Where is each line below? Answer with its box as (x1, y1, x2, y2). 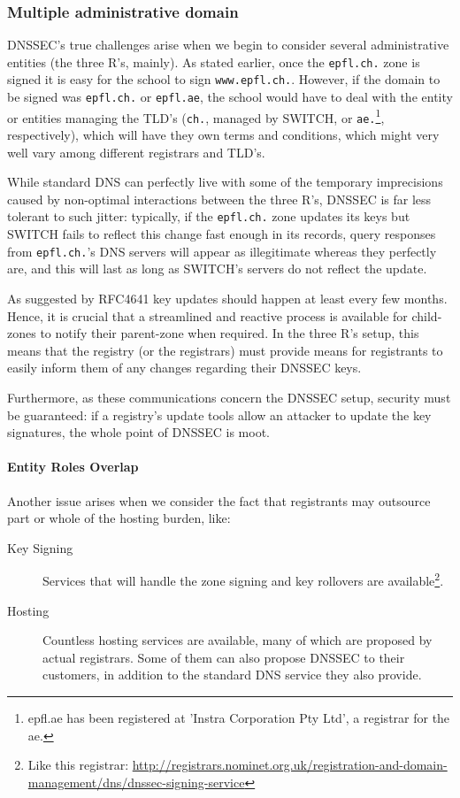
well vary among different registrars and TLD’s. (7, 142, 265, 161)
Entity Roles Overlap (7, 457, 139, 476)
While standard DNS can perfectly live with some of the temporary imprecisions (7, 173, 443, 191)
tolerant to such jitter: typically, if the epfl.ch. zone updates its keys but (7, 207, 410, 226)
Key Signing (7, 538, 73, 556)
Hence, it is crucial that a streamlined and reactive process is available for (7, 306, 408, 325)
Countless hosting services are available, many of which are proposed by (42, 631, 433, 649)
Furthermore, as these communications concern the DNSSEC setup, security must (7, 387, 451, 406)
